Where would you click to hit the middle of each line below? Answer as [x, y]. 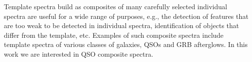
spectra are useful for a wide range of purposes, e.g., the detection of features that [126, 16]
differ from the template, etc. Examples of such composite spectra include [114, 35]
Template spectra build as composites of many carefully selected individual [116, 6]
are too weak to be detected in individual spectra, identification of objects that [122, 25]
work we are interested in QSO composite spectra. [79, 54]
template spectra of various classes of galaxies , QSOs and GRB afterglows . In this [126, 44]
